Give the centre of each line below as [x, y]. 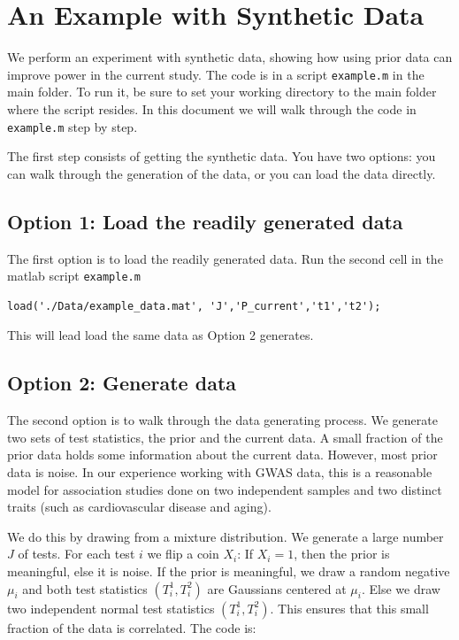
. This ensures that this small [349, 608]
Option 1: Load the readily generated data [205, 221]
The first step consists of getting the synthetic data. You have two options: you [222, 156]
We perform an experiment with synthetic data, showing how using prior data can [230, 57]
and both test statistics [85, 588]
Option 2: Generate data [122, 383]
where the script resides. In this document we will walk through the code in [212, 108]
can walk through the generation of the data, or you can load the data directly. [222, 173]
